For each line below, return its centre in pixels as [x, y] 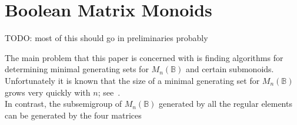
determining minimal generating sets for [77, 69]
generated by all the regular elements [226, 104]
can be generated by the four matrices [73, 115]
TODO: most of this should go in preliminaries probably [106, 38]
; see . [109, 92]
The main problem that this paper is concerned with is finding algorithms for [144, 57]
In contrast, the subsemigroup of [64, 104]
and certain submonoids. [230, 69]
